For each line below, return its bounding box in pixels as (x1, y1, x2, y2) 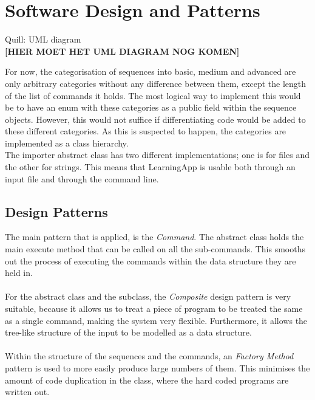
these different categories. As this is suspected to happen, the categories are (5, 125, 286, 137)
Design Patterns (5, 202, 108, 221)
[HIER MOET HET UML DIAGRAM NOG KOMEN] (5, 44, 240, 57)
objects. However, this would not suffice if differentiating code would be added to (5, 112, 306, 125)
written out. (5, 385, 50, 398)
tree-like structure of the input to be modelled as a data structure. (5, 326, 252, 339)
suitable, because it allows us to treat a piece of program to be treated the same (5, 302, 303, 315)
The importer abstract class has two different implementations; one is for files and (5, 148, 310, 161)
